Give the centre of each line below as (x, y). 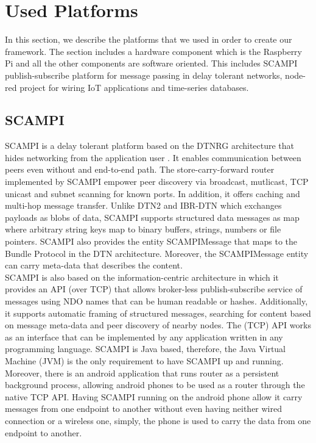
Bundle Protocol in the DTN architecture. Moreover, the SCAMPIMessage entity (157, 253)
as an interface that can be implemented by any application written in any (144, 337)
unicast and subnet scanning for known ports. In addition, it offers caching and (153, 193)
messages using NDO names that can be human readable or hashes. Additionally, (156, 301)
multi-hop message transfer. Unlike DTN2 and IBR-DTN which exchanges (143, 205)
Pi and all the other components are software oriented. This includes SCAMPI (151, 63)
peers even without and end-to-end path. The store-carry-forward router (140, 169)
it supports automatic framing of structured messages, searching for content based (158, 313)
